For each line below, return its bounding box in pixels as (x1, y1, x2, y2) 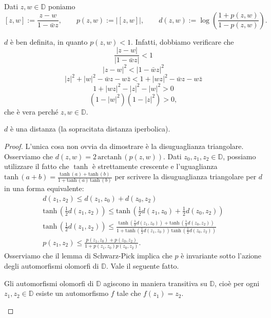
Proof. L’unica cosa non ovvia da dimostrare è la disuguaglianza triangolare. (4, 140, 244, 151)
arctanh (98, 153, 122, 161)
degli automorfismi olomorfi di (4, 260, 99, 271)
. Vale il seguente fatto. (106, 260, 179, 271)
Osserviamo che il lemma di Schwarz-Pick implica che (4, 250, 172, 261)
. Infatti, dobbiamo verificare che (131, 36, 234, 47)
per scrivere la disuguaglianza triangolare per (114, 171, 257, 182)
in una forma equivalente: (4, 183, 84, 194)
